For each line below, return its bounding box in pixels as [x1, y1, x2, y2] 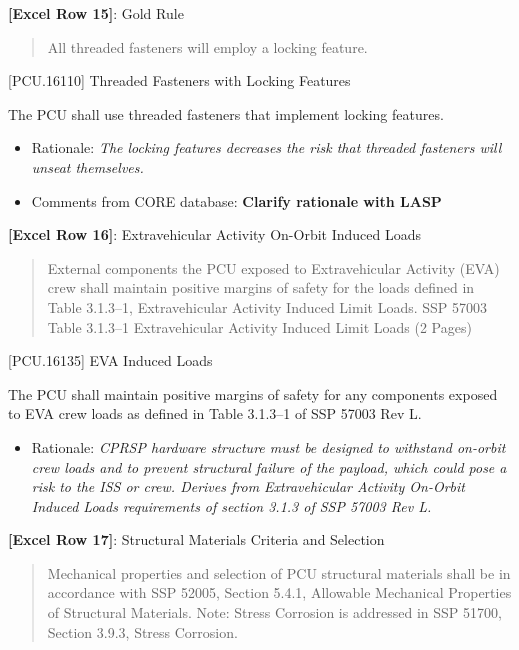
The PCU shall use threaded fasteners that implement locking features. [8, 103, 444, 124]
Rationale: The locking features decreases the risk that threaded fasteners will [31, 137, 502, 158]
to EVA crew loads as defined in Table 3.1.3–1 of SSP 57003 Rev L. [8, 403, 422, 424]
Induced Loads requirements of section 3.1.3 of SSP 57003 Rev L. [31, 495, 432, 516]
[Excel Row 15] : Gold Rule [8, 3, 184, 23]
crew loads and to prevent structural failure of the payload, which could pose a [31, 456, 507, 477]
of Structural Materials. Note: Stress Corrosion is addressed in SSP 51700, [47, 602, 502, 623]
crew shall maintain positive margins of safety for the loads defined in [47, 277, 475, 298]
